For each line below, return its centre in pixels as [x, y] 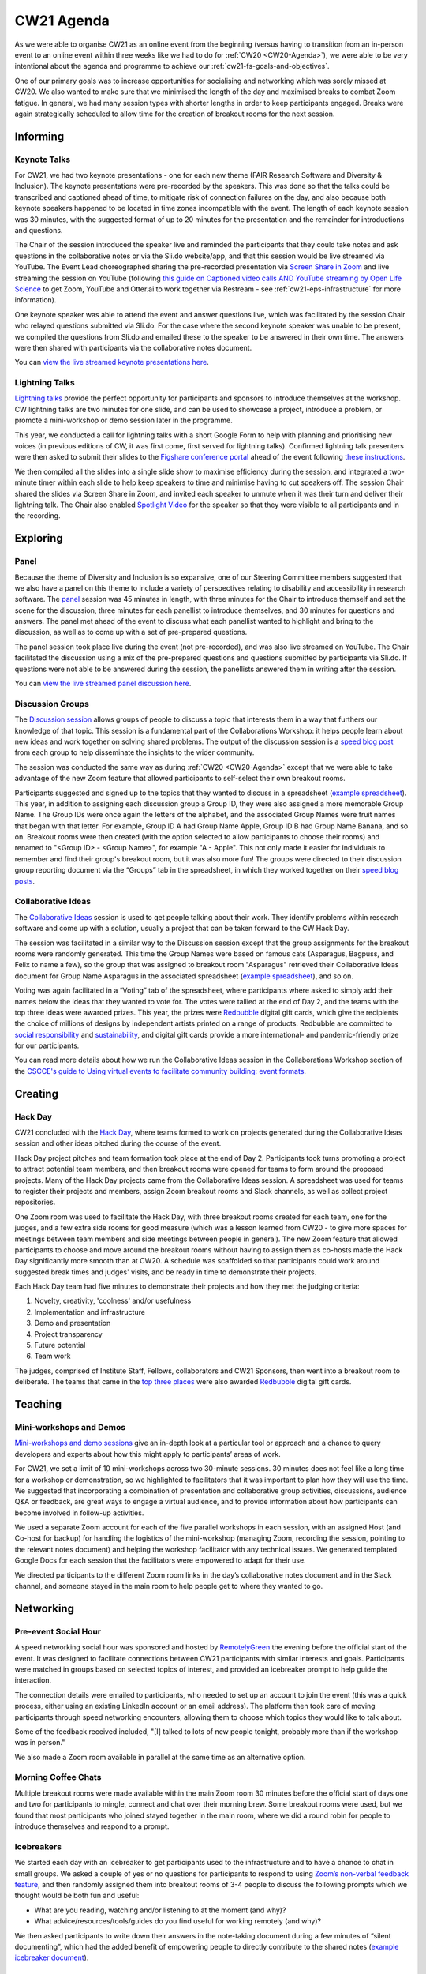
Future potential [60, 1345]
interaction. [33, 1680]
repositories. [35, 1202]
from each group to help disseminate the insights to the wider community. [135, 752]
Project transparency [68, 1334]
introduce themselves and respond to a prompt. [92, 1826]
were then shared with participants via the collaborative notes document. [133, 347]
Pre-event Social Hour [58, 1631]
